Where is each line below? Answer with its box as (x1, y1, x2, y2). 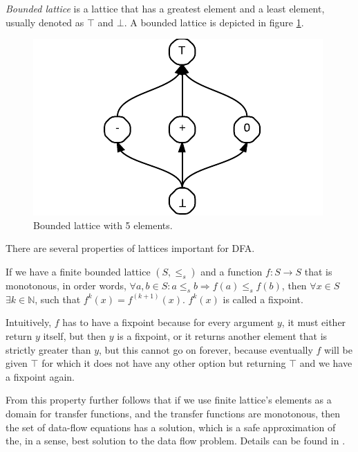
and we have (299, 356, 352, 370)
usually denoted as (6, 15, 84, 29)
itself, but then (43, 328, 106, 343)
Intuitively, (6, 315, 52, 329)
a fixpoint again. (6, 369, 75, 383)
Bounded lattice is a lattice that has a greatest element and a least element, (6, 1, 325, 15)
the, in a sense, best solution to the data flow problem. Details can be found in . (6, 433, 346, 448)
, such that (35, 291, 81, 306)
